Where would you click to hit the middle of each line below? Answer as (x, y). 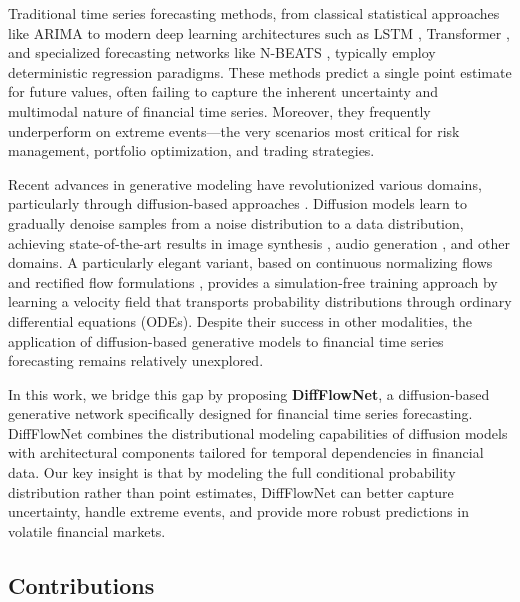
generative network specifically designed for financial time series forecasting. (240, 413)
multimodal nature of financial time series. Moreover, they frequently (219, 110)
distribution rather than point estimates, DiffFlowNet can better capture (231, 491)
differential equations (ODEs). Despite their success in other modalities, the (240, 320)
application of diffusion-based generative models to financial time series (226, 340)
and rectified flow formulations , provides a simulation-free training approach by (253, 281)
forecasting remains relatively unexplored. (136, 360)
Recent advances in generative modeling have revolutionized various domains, (245, 183)
